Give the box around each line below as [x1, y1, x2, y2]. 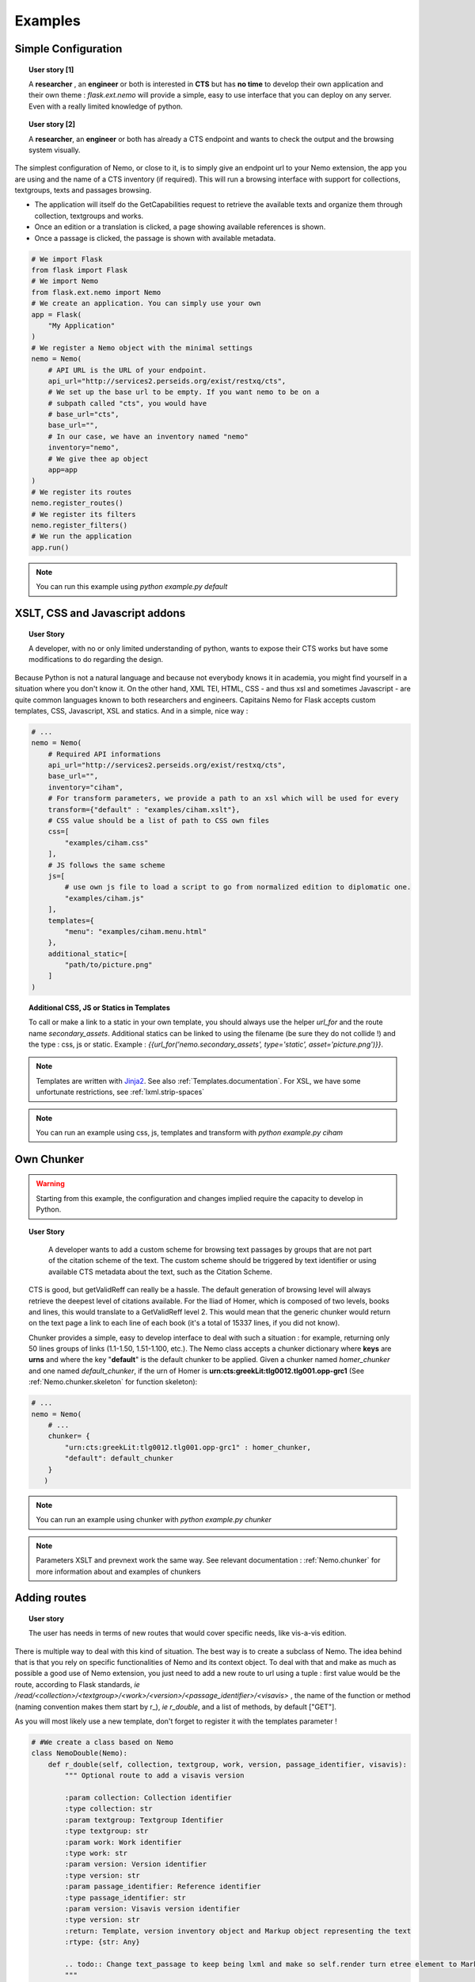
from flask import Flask [31, 266, 128, 275]
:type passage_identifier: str [64, 1893, 186, 1902]
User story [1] [28, 64, 74, 75]
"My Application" [47, 321, 116, 330]
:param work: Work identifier [64, 1838, 182, 1846]
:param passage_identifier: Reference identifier [64, 1882, 261, 1891]
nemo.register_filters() [31, 521, 128, 530]
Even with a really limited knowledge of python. [28, 101, 184, 111]
